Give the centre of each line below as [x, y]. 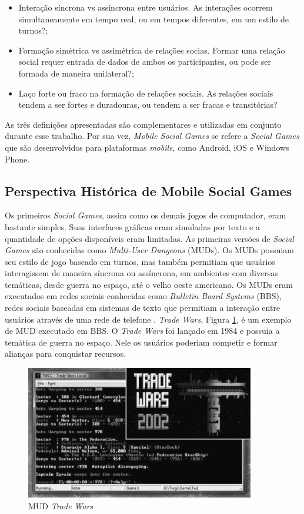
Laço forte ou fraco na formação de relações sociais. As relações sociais [146, 93]
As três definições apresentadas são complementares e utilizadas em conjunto [143, 124]
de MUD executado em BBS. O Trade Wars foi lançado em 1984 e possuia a [142, 331]
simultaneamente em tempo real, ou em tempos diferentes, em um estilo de [153, 19]
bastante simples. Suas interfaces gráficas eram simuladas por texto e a [132, 226]
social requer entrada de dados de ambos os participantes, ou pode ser [145, 62]
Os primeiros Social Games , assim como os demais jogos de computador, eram [146, 215]
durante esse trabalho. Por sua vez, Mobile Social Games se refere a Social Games [152, 136]
